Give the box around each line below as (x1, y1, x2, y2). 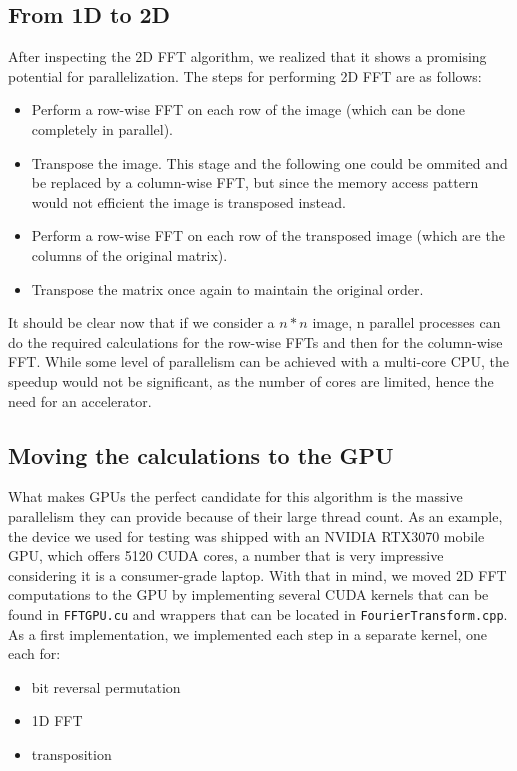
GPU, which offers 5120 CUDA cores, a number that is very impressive (8, 545, 444, 566)
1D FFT (31, 710, 83, 731)
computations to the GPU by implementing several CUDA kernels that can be (8, 584, 489, 605)
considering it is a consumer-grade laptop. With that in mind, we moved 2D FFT (8, 564, 507, 585)
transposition (31, 743, 112, 764)
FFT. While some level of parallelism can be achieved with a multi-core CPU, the (8, 351, 509, 372)
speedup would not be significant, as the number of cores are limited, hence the (8, 370, 494, 391)
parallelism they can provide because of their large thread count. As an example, (8, 505, 503, 526)
